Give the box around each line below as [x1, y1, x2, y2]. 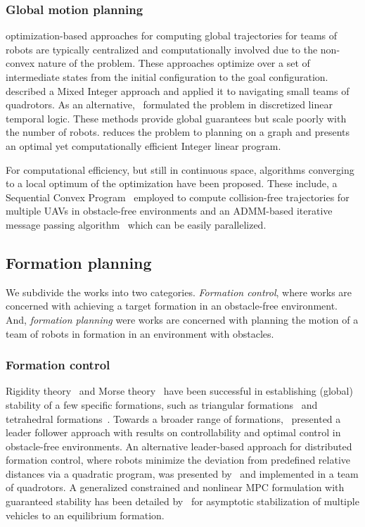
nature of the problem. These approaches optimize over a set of [37, 56, 310, 70]
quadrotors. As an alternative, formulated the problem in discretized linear [6, 97, 333, 112]
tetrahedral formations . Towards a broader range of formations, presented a [6, 411, 341, 426]
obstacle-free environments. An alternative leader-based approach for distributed [6, 438, 352, 453]
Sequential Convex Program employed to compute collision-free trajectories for [6, 189, 350, 204]
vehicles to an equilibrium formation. [6, 507, 165, 522]
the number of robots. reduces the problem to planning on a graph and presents [6, 125, 350, 139]
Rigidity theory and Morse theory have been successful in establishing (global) [6, 383, 353, 398]
